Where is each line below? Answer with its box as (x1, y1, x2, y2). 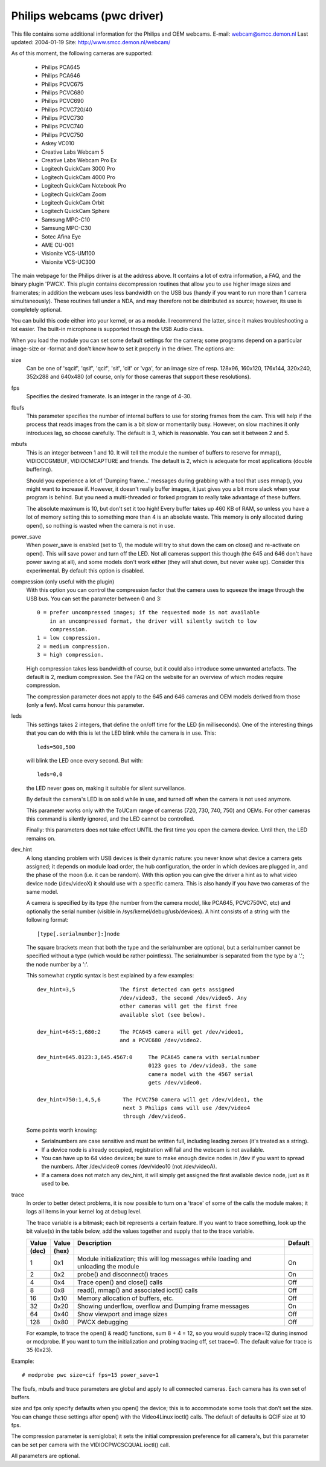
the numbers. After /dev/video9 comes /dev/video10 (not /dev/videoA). (41, 1163, 217, 1170)
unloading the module (77, 1262, 139, 1270)
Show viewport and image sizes (77, 1310, 168, 1318)
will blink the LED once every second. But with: (26, 757, 143, 764)
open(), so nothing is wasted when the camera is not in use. (26, 522, 175, 529)
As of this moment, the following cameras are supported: (11, 50, 153, 57)
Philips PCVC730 (41, 114, 84, 122)
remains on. (26, 835, 56, 842)
